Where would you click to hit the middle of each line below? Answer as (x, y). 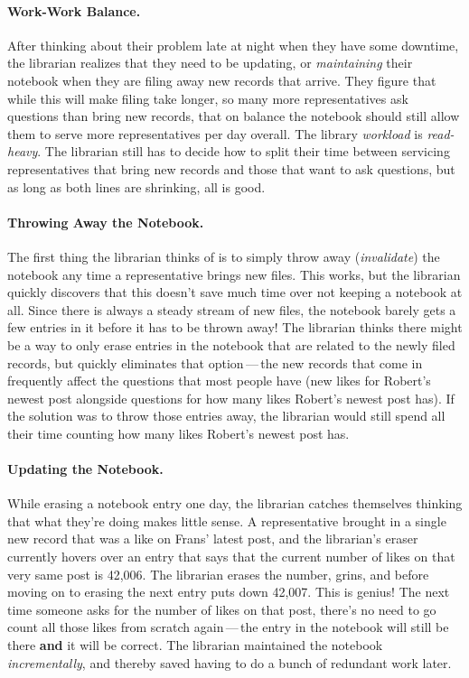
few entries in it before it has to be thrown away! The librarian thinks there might (235, 327)
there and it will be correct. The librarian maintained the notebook (195, 645)
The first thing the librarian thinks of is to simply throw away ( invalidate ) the (224, 256)
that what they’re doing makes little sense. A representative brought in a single (227, 520)
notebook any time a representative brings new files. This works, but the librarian (234, 274)
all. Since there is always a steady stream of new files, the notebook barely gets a (232, 309)
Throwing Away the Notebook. (106, 222)
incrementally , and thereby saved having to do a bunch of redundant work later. (230, 662)
